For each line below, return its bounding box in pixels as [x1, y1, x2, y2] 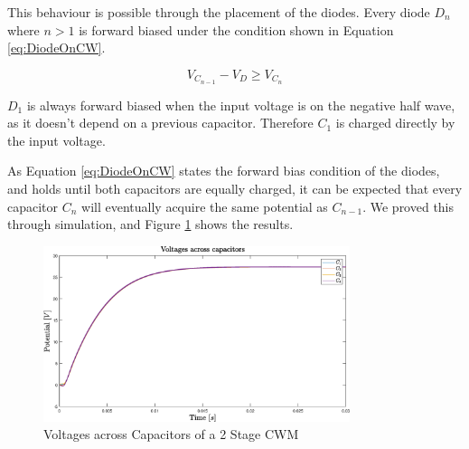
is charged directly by [335, 113, 455, 132]
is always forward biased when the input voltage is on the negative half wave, [26, 95, 455, 114]
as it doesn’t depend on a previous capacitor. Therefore [7, 113, 314, 132]
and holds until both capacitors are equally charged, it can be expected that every [7, 179, 463, 198]
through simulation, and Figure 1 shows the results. [7, 215, 294, 234]
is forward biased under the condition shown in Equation [79, 20, 394, 39]
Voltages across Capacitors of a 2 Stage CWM [43, 425, 299, 444]
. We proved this [362, 196, 455, 215]
